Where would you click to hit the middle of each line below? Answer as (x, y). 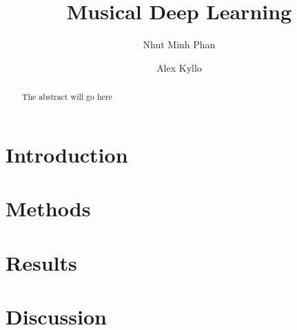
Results (41, 262)
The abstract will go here (67, 97)
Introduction (67, 154)
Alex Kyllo (179, 67)
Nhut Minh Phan (179, 44)
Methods (48, 208)
